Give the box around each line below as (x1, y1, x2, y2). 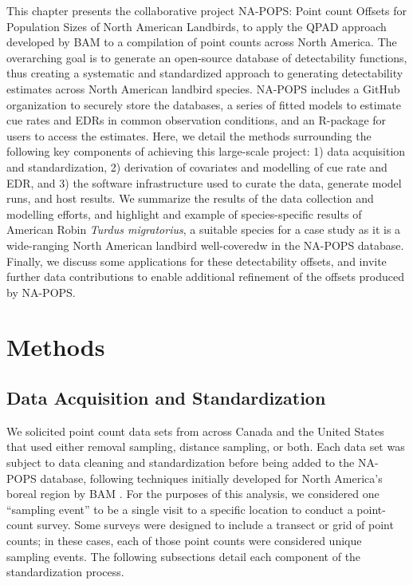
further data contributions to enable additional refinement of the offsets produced (6, 268, 405, 285)
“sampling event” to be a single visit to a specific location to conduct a (6, 500, 353, 517)
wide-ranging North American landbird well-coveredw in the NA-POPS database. (6, 236, 404, 253)
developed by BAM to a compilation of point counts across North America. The (6, 34, 397, 50)
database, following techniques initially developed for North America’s (40, 469, 383, 486)
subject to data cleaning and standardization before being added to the (6, 454, 355, 471)
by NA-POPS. (6, 283, 76, 300)
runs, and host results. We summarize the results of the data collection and (6, 190, 374, 207)
